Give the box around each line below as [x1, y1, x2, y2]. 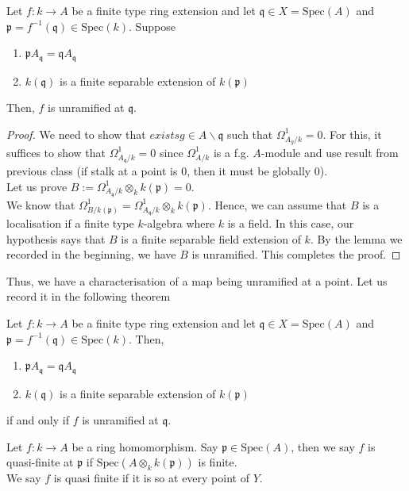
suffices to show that [6, 144, 106, 160]
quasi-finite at [6, 454, 74, 470]
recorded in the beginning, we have [6, 246, 176, 263]
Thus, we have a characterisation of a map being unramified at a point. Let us [6, 272, 388, 289]
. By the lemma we [310, 230, 403, 247]
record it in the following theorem [6, 288, 171, 305]
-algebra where [143, 214, 215, 231]
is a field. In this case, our [227, 214, 354, 231]
